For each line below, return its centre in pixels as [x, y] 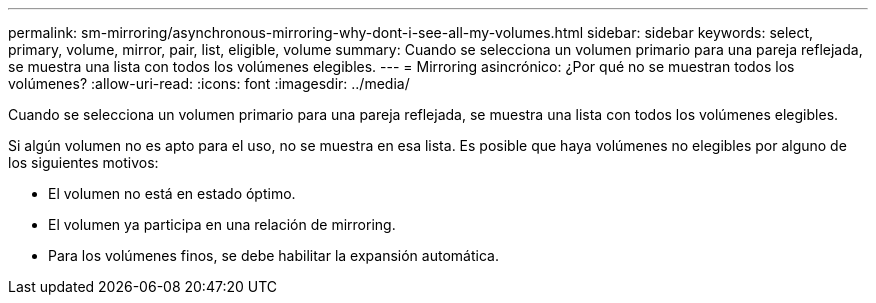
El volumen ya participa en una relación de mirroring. [222, 224]
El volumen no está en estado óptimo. [172, 193]
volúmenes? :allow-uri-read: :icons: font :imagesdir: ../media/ [209, 83]
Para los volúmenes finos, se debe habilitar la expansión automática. [273, 255]
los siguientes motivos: [83, 162]
